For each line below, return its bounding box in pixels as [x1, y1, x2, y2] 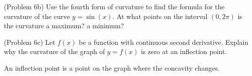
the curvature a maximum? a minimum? [4, 20, 124, 31]
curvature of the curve [4, 11, 70, 21]
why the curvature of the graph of [4, 46, 105, 57]
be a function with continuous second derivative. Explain [79, 37, 249, 47]
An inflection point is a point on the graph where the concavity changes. [4, 62, 220, 73]
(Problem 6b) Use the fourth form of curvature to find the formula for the [4, 1, 225, 11]
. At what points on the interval [112, 11, 208, 21]
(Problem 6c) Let [4, 37, 55, 47]
